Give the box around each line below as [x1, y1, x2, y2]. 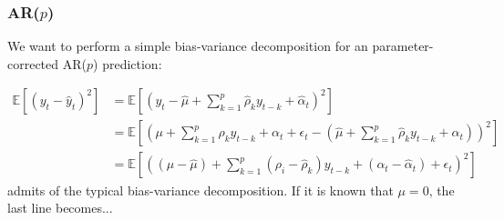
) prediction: [93, 54, 162, 73]
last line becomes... [7, 198, 113, 217]
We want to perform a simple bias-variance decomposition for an [7, 36, 368, 55]
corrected [7, 54, 59, 73]
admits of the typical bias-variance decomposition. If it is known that [7, 180, 394, 199]
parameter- [372, 36, 434, 55]
